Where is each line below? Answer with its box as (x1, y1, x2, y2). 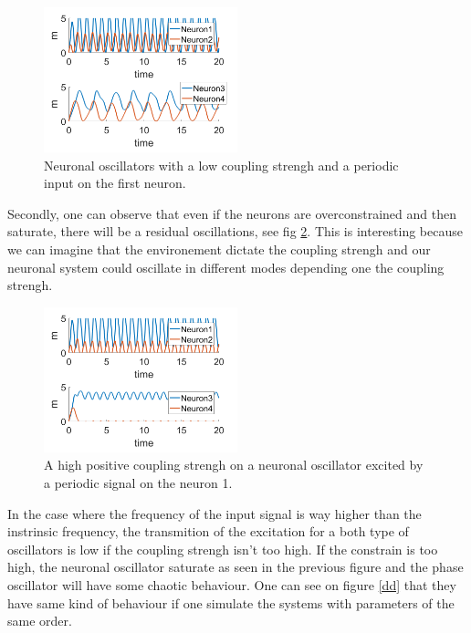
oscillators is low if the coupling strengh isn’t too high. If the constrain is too (7, 539, 438, 558)
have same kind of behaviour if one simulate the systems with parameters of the (7, 593, 455, 612)
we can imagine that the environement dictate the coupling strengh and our (7, 239, 431, 258)
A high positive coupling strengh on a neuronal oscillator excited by (44, 455, 424, 474)
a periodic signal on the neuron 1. (44, 472, 233, 492)
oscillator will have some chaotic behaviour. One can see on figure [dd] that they (7, 575, 456, 594)
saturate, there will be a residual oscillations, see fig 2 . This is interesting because (7, 222, 463, 241)
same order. (7, 611, 72, 630)
